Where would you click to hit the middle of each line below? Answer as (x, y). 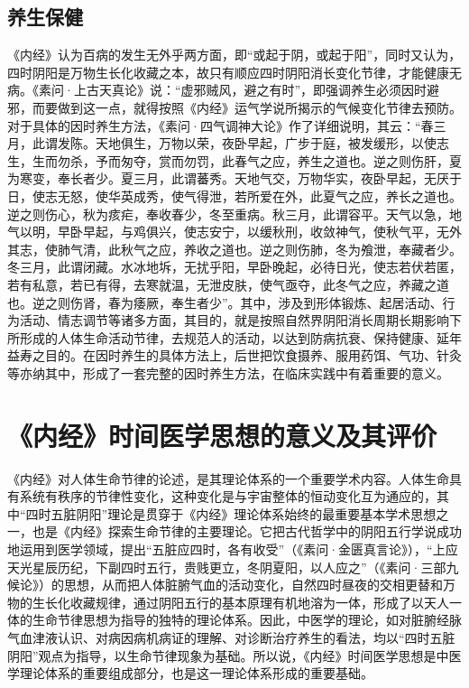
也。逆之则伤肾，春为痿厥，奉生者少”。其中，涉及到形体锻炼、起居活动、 (225, 302)
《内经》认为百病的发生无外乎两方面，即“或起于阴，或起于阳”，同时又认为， (234, 55)
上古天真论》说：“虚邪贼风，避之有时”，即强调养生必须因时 (250, 90)
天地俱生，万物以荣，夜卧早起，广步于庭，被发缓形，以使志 (272, 143)
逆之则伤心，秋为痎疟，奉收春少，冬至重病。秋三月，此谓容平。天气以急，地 (234, 214)
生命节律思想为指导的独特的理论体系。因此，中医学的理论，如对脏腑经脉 (247, 620)
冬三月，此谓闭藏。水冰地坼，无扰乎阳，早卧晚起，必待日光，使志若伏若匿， (234, 267)
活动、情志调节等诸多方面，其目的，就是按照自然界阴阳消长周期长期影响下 (240, 320)
